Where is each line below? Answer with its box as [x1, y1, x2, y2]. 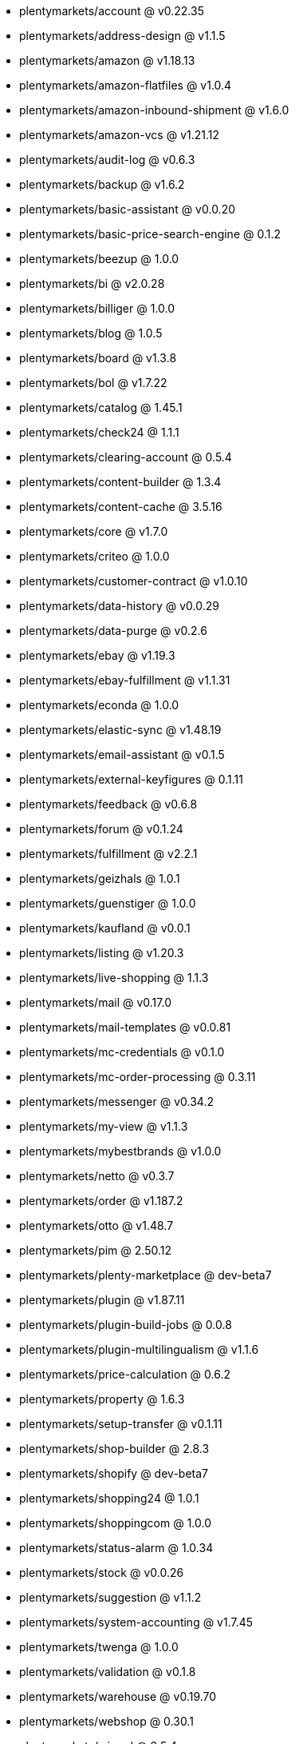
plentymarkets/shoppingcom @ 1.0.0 [19, 1516, 212, 1530]
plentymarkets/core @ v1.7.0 [19, 525, 168, 538]
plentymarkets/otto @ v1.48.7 [19, 1219, 174, 1232]
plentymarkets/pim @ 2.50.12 [19, 1243, 171, 1257]
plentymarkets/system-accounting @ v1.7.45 [19, 1615, 254, 1629]
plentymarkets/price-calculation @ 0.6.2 [19, 1367, 230, 1381]
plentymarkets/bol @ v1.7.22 [19, 376, 167, 389]
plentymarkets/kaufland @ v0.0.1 [19, 921, 191, 935]
